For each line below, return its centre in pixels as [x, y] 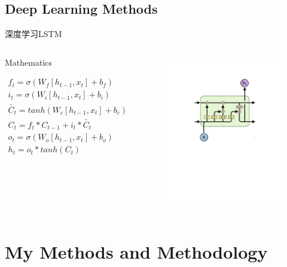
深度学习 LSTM [33, 34]
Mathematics [29, 62]
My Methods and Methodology [136, 251]
